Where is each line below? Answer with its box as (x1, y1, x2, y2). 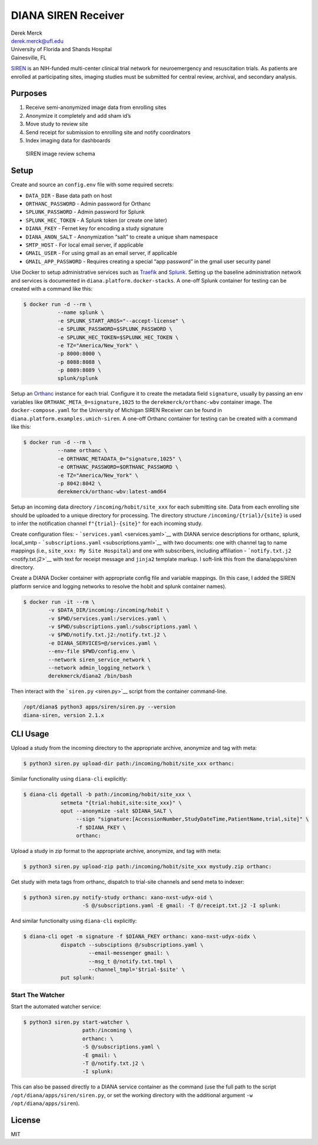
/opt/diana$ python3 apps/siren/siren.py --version (23, 703, 176, 711)
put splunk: (60, 974, 95, 981)
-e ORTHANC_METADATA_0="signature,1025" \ (57, 455, 182, 462)
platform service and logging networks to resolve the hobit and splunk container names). (11, 583, 227, 590)
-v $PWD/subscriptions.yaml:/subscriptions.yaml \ (48, 623, 197, 630)
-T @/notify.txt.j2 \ (82, 1060, 145, 1067)
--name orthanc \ (57, 447, 108, 454)
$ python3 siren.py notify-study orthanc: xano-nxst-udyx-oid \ (23, 894, 213, 901)
